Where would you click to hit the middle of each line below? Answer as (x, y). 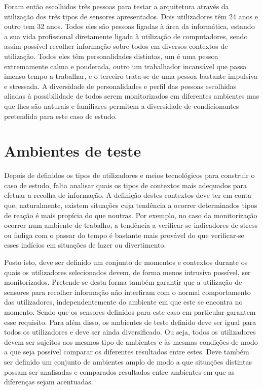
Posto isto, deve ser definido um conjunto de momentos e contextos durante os (126, 262)
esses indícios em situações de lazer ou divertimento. (85, 245)
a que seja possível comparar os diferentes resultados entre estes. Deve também (127, 352)
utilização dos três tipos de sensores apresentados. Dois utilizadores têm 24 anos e (131, 16)
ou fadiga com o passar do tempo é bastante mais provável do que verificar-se (124, 235)
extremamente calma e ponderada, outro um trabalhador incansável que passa (125, 66)
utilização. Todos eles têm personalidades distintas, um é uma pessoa (111, 56)
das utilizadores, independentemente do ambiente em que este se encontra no (123, 302)
